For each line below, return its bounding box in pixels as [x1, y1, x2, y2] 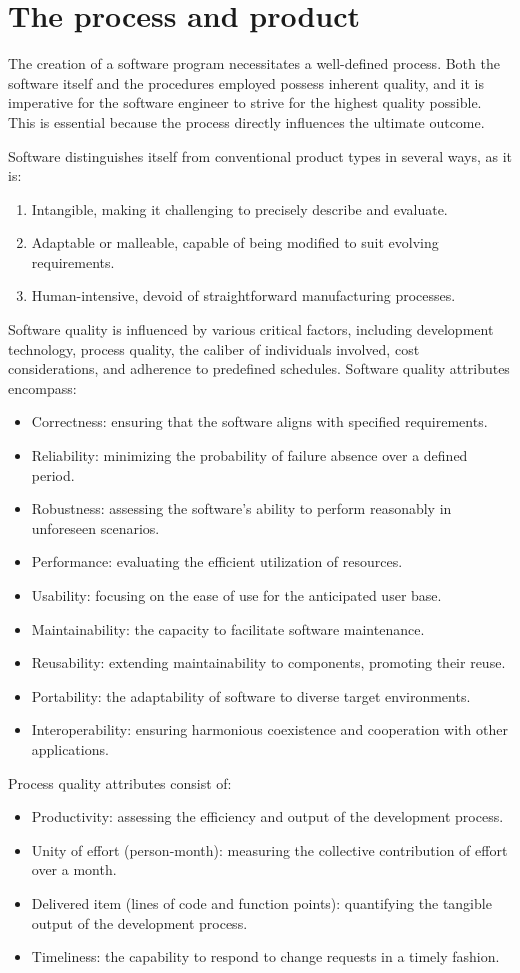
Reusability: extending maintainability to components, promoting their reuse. [31, 652, 506, 673]
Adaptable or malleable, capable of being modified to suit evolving [31, 232, 439, 253]
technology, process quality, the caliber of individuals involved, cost [8, 338, 420, 359]
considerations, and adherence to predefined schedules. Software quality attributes [8, 358, 510, 379]
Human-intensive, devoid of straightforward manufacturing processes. [31, 285, 456, 306]
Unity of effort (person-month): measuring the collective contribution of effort [31, 839, 508, 860]
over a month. [31, 859, 117, 880]
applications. [31, 738, 109, 759]
